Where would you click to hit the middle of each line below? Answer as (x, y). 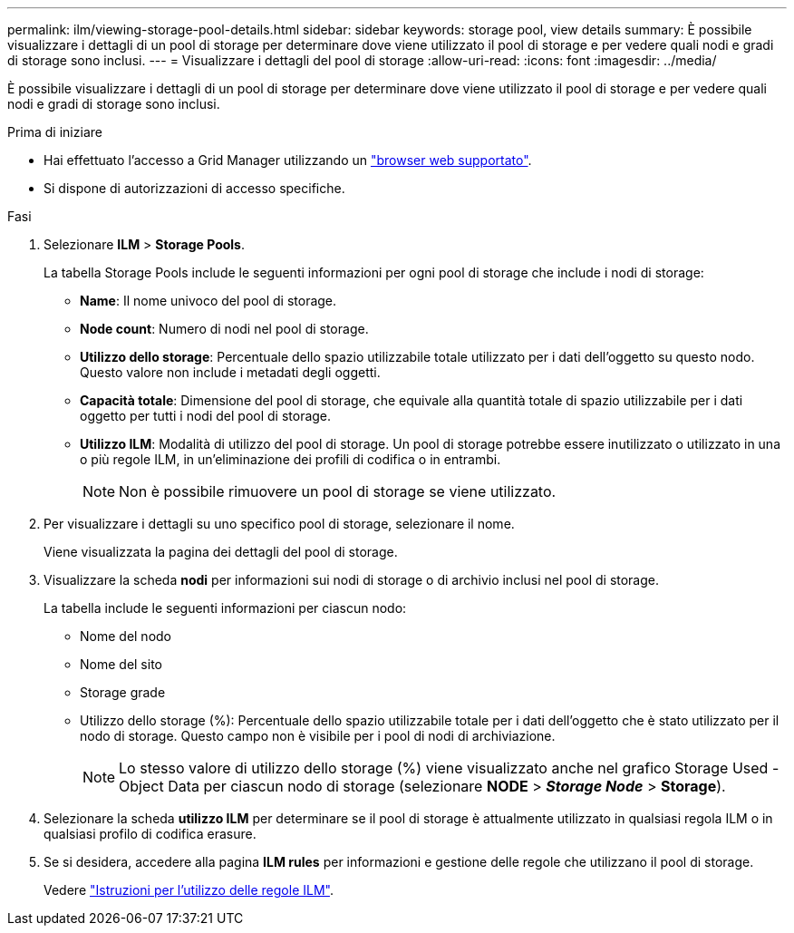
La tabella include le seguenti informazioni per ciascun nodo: (225, 608)
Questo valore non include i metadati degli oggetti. (230, 372)
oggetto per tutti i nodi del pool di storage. (206, 416)
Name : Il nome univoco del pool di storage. (208, 301)
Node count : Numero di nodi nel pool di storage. (224, 329)
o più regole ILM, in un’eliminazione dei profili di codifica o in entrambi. (290, 459)
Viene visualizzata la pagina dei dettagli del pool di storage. (221, 552)
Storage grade (123, 692)
